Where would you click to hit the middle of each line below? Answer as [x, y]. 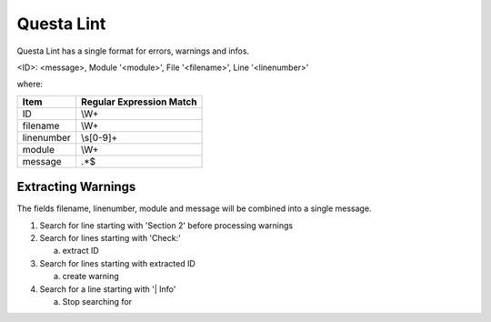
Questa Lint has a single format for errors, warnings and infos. [133, 51]
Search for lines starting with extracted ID [117, 263]
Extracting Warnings [76, 187]
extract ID [80, 251]
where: [30, 84]
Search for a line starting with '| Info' [108, 289]
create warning [91, 277]
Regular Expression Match [139, 102]
